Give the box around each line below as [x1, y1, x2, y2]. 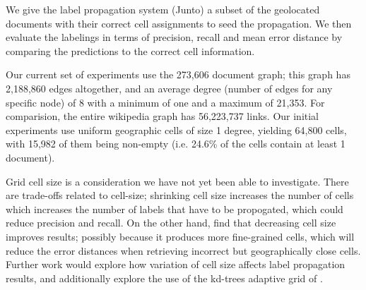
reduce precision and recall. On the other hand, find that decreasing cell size [6, 215, 336, 230]
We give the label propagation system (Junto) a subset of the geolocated [6, 2, 320, 16]
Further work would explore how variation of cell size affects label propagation [6, 257, 346, 272]
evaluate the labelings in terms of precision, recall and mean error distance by [6, 30, 343, 44]
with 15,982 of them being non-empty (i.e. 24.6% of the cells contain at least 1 [6, 136, 346, 151]
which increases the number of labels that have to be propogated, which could [6, 201, 343, 216]
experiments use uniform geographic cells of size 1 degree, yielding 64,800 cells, [6, 122, 347, 137]
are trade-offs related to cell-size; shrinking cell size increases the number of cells [6, 188, 354, 203]
